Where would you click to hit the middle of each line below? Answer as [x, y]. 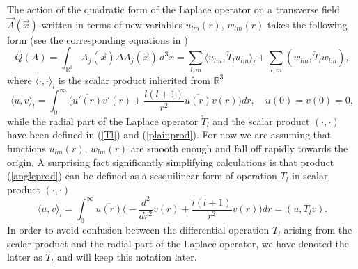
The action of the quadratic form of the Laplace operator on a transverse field [173, 9]
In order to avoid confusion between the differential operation [138, 230]
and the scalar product [261, 121]
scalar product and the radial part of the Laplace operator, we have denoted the [178, 243]
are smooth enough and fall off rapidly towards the [239, 148]
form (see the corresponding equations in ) [98, 39]
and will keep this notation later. [127, 257]
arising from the [318, 230]
